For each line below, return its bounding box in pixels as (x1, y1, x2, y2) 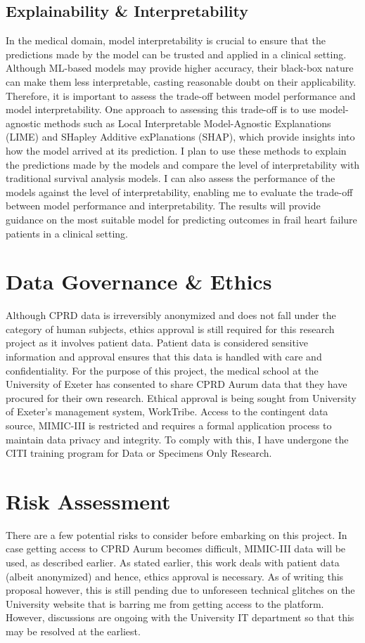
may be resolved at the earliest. (6, 624, 141, 639)
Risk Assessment (6, 486, 171, 515)
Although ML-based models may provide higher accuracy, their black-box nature (6, 60, 354, 75)
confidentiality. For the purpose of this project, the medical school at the (6, 363, 319, 377)
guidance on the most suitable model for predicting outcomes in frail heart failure (6, 212, 357, 226)
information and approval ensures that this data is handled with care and (6, 349, 322, 364)
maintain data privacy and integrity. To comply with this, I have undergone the (6, 431, 349, 446)
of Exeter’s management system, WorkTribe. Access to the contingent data (6, 404, 328, 419)
